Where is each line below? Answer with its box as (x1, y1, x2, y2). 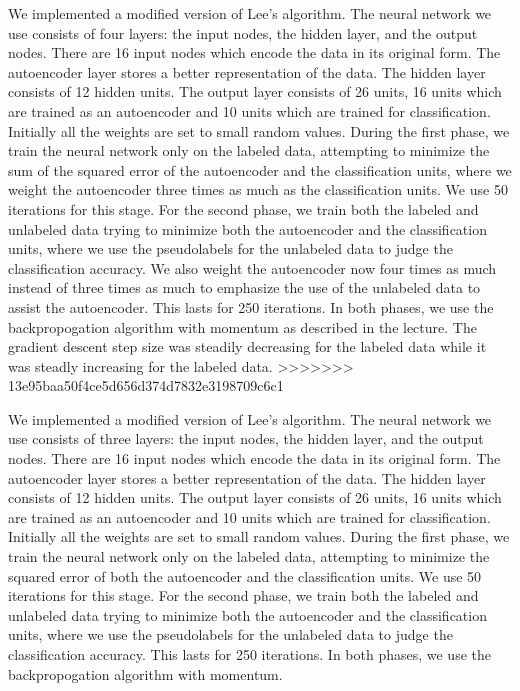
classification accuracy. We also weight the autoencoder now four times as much (8, 257, 497, 278)
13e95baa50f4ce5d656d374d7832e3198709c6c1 (8, 375, 284, 396)
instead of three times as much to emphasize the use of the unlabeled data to (8, 277, 481, 298)
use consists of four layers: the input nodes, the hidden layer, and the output (8, 22, 478, 43)
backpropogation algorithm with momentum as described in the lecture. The (8, 316, 477, 337)
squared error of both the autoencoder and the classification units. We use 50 (8, 565, 482, 586)
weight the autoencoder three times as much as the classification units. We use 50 (8, 179, 508, 200)
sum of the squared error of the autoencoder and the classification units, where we (8, 159, 512, 180)
